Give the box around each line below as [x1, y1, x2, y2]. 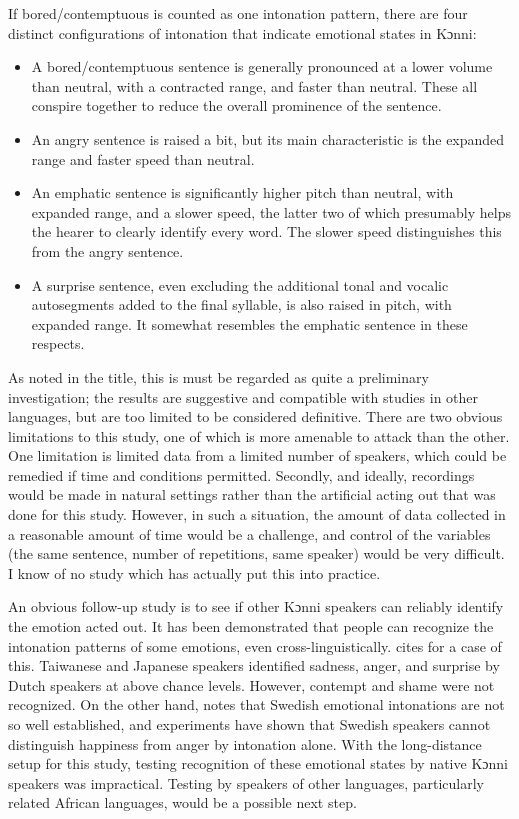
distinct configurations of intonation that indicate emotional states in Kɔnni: [8, 22, 477, 43]
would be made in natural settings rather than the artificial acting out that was [8, 484, 496, 505]
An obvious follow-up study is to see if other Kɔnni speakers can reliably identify [8, 596, 504, 617]
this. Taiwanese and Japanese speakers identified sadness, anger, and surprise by [8, 655, 500, 676]
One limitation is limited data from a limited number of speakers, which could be [8, 445, 507, 466]
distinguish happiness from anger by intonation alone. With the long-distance [8, 733, 482, 754]
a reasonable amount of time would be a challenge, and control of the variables [8, 523, 491, 544]
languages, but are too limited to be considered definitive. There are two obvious [8, 406, 503, 427]
